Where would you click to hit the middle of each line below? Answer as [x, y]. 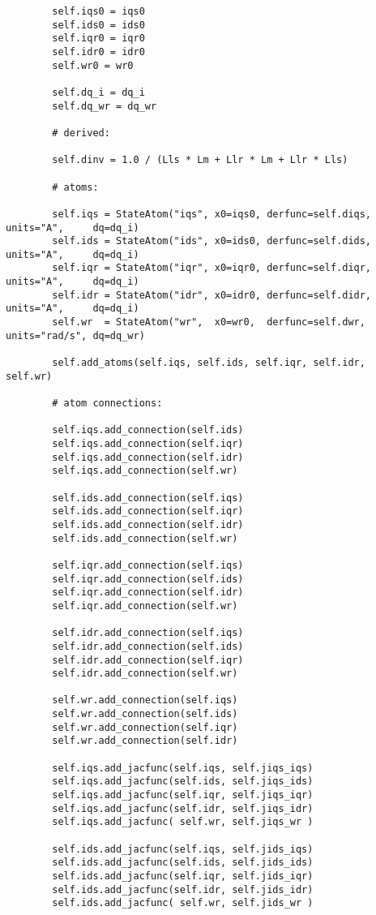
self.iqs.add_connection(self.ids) [148, 430]
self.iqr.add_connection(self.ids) [148, 579]
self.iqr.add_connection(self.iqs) [148, 565]
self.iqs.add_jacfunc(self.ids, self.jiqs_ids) [183, 782]
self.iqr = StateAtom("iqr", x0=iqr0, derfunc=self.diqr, [212, 268]
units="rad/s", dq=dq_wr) [75, 335]
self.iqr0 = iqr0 [98, 39]
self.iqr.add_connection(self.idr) [148, 593]
